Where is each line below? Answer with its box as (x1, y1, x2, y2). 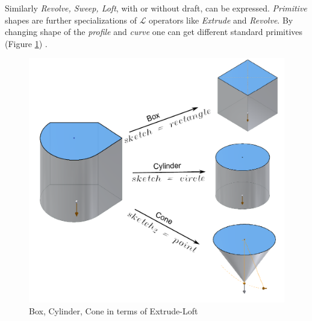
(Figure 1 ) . (5, 37, 48, 49)
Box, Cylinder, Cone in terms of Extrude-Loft (29, 304, 198, 317)
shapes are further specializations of (5, 13, 137, 26)
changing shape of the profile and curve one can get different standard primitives (5, 25, 303, 38)
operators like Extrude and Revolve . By (149, 13, 293, 26)
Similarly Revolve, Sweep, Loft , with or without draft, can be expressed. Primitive (5, 2, 307, 14)
